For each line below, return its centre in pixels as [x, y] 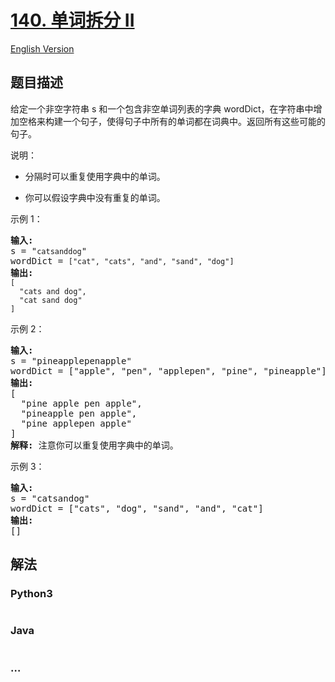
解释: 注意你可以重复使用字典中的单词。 [94, 445]
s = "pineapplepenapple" [71, 360]
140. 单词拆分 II [72, 20]
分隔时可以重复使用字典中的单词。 [95, 176]
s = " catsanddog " [49, 250]
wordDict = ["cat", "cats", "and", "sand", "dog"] [122, 260]
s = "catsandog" [50, 498]
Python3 [31, 594]
